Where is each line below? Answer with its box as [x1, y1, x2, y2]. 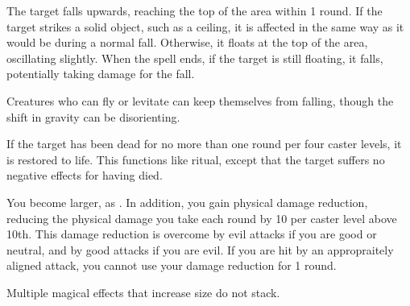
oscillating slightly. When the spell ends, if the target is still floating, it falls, [6, 49, 383, 66]
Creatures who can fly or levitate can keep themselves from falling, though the [6, 92, 394, 109]
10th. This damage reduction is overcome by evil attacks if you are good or [6, 225, 377, 242]
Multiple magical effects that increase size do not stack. [6, 283, 280, 300]
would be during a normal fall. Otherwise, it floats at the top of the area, [6, 34, 368, 51]
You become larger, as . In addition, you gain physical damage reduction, [6, 193, 368, 210]
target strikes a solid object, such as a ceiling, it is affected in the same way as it [6, 18, 404, 35]
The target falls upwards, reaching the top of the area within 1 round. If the [6, 2, 383, 19]
